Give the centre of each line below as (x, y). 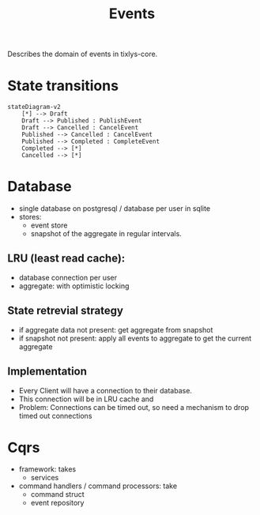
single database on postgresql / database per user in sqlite (115, 209)
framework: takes (47, 469)
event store (49, 225)
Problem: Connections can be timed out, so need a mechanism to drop (134, 407)
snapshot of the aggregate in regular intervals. (106, 234)
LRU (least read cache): (66, 259)
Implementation (47, 372)
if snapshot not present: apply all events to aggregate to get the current (135, 338)
